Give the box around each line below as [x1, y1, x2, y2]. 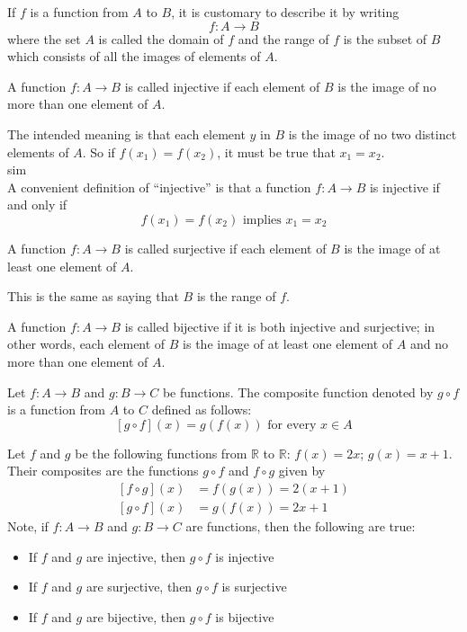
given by [278, 461, 326, 480]
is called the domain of [98, 29, 224, 48]
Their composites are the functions [7, 461, 199, 480]
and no [409, 334, 448, 353]
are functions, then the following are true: [185, 516, 416, 535]
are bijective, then [85, 607, 186, 626]
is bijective [215, 607, 274, 626]
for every [267, 418, 317, 432]
